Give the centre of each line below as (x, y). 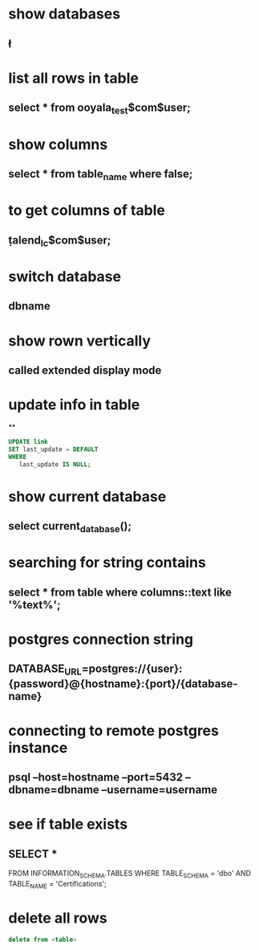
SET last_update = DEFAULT (53, 449)
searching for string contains (107, 563)
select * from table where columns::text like (120, 592)
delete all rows (58, 918)
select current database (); (70, 527)
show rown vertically (79, 340)
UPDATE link (28, 442)
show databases (65, 14)
